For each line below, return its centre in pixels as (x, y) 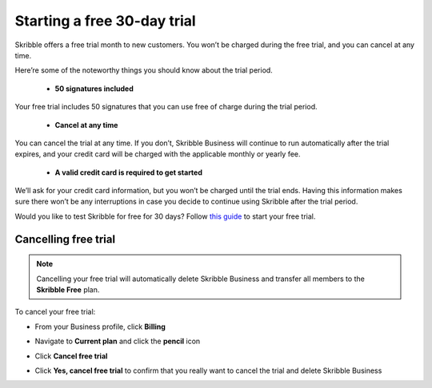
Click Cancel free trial (71, 356)
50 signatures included (94, 89)
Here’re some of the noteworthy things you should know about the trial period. (144, 70)
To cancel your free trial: (55, 312)
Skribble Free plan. (68, 290)
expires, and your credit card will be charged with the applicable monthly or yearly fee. (158, 154)
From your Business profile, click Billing (100, 327)
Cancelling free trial (65, 239)
